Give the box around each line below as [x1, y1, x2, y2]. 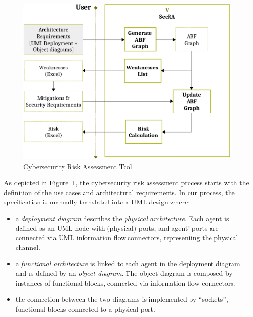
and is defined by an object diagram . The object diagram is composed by [15, 268, 232, 278]
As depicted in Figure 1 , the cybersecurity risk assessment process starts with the [4, 178, 249, 188]
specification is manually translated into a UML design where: [4, 197, 190, 207]
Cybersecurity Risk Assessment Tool [23, 161, 132, 171]
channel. [15, 242, 40, 252]
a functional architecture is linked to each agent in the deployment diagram [15, 258, 240, 269]
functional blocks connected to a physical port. [15, 303, 155, 314]
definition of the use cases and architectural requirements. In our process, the [4, 187, 235, 197]
